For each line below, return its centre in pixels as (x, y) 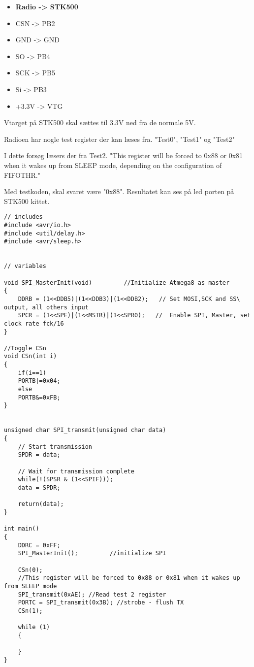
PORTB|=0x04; (39, 381)
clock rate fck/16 (34, 323)
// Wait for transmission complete (76, 471)
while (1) (34, 627)
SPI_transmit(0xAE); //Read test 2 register (92, 594)
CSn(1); (30, 611)
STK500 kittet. (27, 201)
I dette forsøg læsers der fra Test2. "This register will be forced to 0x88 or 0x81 (124, 155)
